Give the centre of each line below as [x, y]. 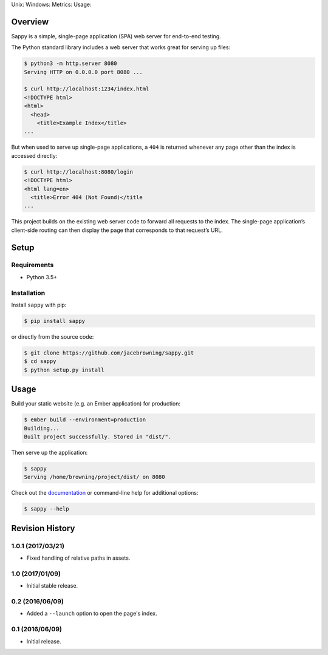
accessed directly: [34, 155]
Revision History [43, 528]
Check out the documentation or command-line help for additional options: [105, 493]
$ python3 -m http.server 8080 [71, 63]
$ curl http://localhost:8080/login [79, 172]
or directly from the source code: [53, 336]
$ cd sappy [40, 361]
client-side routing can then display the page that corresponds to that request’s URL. [117, 230]
